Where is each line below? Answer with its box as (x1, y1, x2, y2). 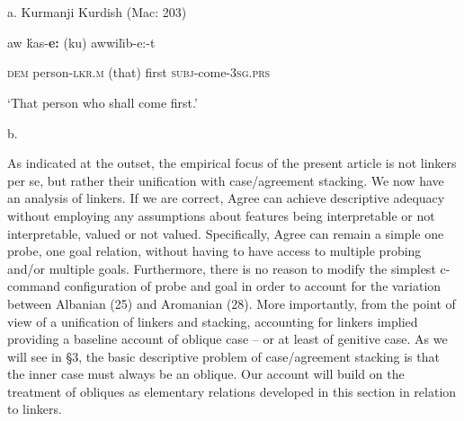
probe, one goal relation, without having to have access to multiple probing (7, 241, 422, 260)
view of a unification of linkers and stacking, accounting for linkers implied (7, 311, 418, 330)
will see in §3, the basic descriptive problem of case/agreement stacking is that (7, 346, 440, 365)
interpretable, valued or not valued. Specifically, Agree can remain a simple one (7, 224, 444, 242)
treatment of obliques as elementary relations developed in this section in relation (7, 382, 457, 400)
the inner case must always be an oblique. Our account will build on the (7, 364, 405, 383)
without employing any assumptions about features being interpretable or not (7, 206, 435, 224)
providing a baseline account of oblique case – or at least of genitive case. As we (7, 329, 448, 348)
